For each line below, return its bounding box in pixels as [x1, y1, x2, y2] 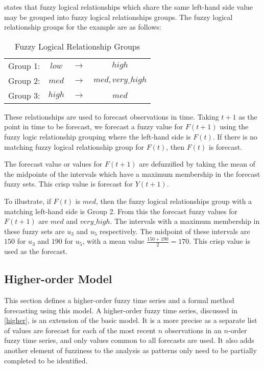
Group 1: [8, 59, 40, 72]
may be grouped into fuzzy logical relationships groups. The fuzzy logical [4, 11, 233, 22]
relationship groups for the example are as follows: [4, 21, 161, 32]
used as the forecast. [4, 246, 68, 257]
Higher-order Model [4, 271, 112, 287]
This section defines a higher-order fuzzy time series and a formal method [4, 294, 234, 305]
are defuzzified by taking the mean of [139, 158, 255, 169]
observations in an [164, 325, 222, 335]
